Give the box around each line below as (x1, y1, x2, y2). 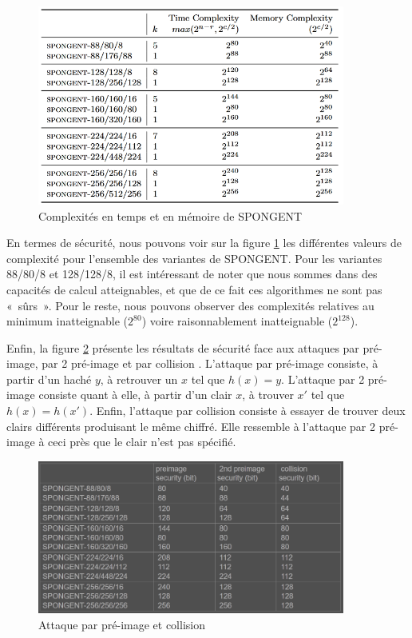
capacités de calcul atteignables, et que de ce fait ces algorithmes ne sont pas (6, 281, 382, 297)
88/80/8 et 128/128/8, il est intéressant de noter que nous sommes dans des (6, 265, 378, 282)
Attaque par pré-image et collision (38, 616, 205, 632)
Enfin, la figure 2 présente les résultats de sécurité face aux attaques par (6, 339, 359, 356)
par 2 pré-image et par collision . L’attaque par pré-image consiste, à (42, 355, 378, 372)
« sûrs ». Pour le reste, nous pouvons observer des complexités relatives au (6, 297, 374, 313)
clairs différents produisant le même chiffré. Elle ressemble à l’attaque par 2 (6, 417, 375, 434)
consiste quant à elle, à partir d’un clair (38, 386, 232, 403)
